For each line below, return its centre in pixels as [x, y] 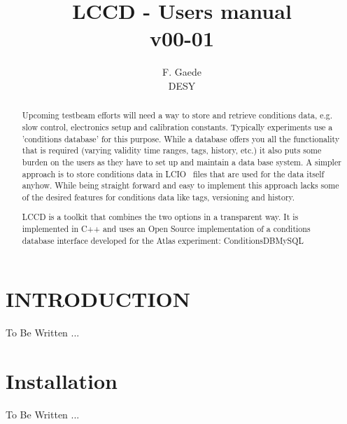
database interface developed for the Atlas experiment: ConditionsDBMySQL [163, 240]
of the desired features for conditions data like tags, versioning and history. [158, 197]
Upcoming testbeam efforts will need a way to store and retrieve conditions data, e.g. [177, 115]
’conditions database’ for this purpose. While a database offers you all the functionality [181, 138]
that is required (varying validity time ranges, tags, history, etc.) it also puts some [172, 150]
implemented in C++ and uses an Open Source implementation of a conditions [166, 229]
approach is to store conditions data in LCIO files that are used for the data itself [173, 173]
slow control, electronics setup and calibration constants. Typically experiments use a [177, 126]
